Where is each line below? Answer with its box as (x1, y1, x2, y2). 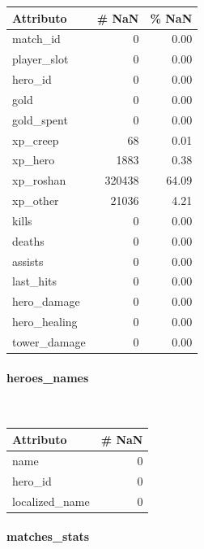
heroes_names (6, 368, 89, 386)
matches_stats (6, 528, 90, 545)
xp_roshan (12, 172, 66, 189)
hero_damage (12, 293, 80, 310)
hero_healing (12, 313, 78, 330)
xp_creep (12, 131, 59, 148)
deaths (12, 232, 45, 249)
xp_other (12, 192, 59, 209)
